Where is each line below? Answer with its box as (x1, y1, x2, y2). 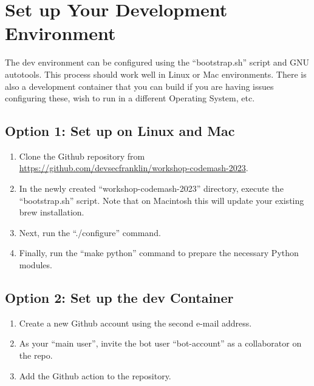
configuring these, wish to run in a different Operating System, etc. (5, 92, 255, 104)
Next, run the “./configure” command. (19, 226, 161, 239)
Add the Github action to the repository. (19, 369, 171, 382)
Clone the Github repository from (19, 149, 145, 162)
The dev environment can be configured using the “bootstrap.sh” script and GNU (5, 56, 310, 69)
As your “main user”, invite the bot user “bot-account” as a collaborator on (19, 337, 302, 350)
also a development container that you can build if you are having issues (5, 80, 274, 92)
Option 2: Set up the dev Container (5, 288, 234, 307)
